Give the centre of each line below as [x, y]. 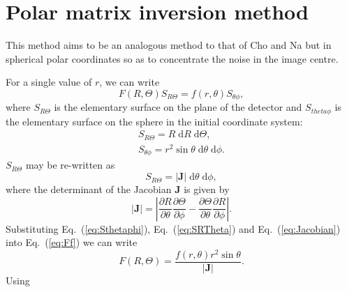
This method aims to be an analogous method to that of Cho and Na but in [169, 45]
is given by [207, 189]
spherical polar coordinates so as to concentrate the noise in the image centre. [172, 58]
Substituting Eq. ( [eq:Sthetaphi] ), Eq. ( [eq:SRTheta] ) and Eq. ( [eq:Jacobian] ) [173, 228]
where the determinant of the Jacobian [89, 189]
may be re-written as [70, 165]
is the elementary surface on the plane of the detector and [178, 107]
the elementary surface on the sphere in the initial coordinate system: [154, 121]
